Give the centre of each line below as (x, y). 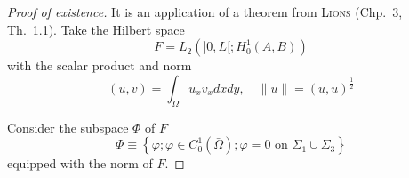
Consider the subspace (68, 127)
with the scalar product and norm (100, 65)
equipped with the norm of (80, 163)
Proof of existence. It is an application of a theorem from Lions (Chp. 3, (205, 12)
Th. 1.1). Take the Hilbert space (96, 29)
